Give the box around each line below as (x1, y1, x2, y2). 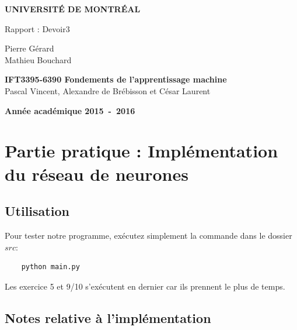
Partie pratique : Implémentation (5, 139, 278, 163)
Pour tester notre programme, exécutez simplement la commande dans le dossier (5, 229, 292, 241)
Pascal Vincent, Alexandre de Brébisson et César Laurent (5, 84, 211, 97)
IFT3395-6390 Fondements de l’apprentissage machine (5, 73, 227, 85)
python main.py (21, 263, 80, 271)
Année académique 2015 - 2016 (5, 104, 135, 116)
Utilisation (5, 202, 69, 220)
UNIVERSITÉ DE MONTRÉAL (5, 3, 141, 15)
